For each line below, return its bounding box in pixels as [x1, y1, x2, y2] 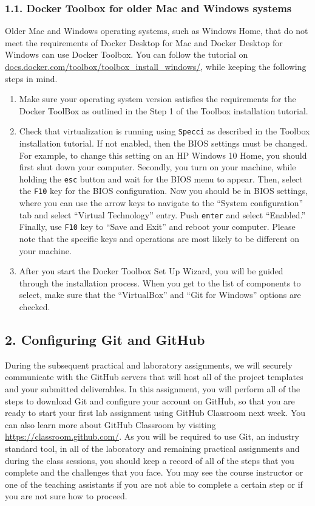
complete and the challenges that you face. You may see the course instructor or [5, 466, 303, 479]
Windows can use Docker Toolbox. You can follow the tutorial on [5, 48, 248, 61]
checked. [19, 300, 50, 313]
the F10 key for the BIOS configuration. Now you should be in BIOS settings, [19, 184, 308, 197]
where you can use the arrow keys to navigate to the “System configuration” [19, 196, 303, 209]
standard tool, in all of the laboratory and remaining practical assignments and [5, 442, 300, 454]
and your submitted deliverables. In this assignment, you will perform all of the [5, 382, 300, 395]
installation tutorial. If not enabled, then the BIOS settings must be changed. [19, 137, 308, 150]
